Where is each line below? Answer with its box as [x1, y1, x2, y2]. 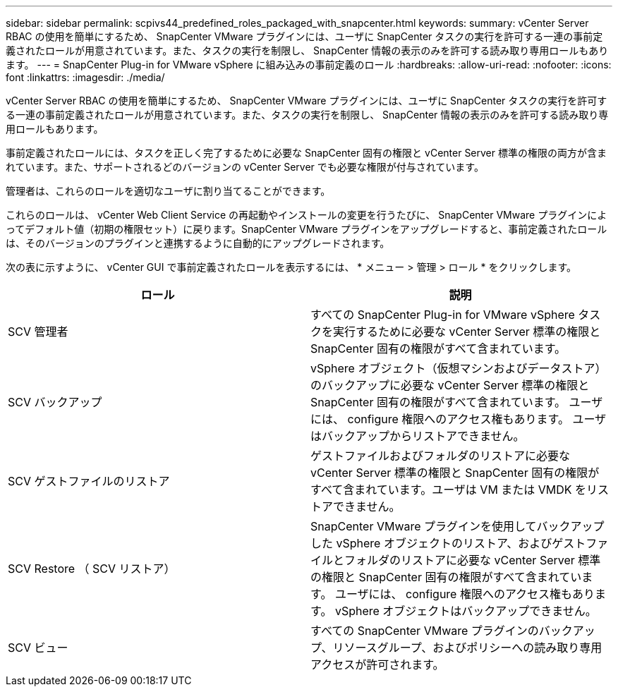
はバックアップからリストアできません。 [310, 429, 525, 443]
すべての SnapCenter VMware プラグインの [310, 624, 539, 638]
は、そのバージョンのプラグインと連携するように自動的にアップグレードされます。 [6, 237, 390, 249]
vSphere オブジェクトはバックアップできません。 [334, 604, 597, 618]
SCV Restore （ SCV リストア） [8, 562, 176, 576]
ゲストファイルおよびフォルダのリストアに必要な [310, 449, 571, 463]
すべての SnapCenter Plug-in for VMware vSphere [310, 308, 575, 322]
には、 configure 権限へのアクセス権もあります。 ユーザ [310, 412, 607, 426]
